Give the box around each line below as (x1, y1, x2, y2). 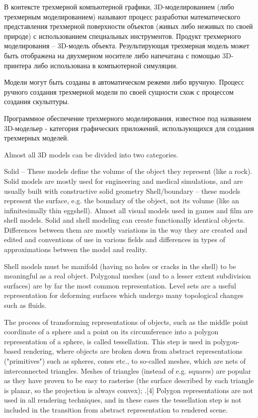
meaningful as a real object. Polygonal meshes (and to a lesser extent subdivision (4, 271, 251, 281)
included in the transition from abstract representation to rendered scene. (4, 404, 228, 415)
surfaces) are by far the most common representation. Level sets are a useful (4, 280, 236, 290)
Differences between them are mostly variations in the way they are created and (4, 224, 248, 235)
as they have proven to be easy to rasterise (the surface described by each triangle (4, 375, 254, 386)
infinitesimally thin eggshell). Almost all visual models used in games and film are (4, 205, 254, 215)
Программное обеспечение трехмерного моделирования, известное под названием (4, 113, 252, 123)
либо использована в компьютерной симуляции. (33, 60, 178, 70)
